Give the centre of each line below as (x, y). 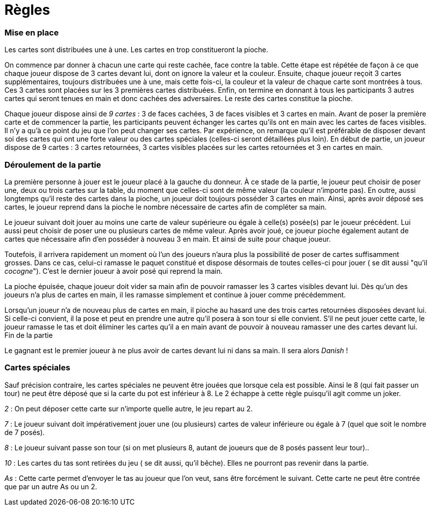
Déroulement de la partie (53, 164)
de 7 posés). (25, 432)
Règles (27, 10)
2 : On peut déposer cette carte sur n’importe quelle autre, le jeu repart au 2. (129, 408)
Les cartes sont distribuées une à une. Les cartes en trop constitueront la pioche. (136, 50)
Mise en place (32, 32)
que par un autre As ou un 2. (51, 486)
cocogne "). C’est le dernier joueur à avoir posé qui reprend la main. (114, 271)
